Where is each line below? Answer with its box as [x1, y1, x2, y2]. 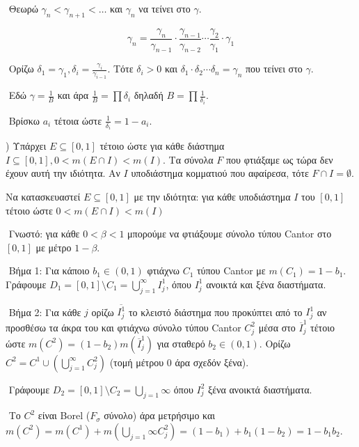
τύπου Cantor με [196, 263, 266, 278]
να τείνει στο [138, 1, 191, 15]
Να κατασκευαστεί [6, 189, 81, 203]
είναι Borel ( [38, 408, 90, 423]
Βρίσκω [8, 113, 40, 127]
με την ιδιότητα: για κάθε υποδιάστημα [134, 189, 291, 203]
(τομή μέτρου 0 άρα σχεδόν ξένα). [109, 354, 249, 369]
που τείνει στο [246, 61, 303, 76]
